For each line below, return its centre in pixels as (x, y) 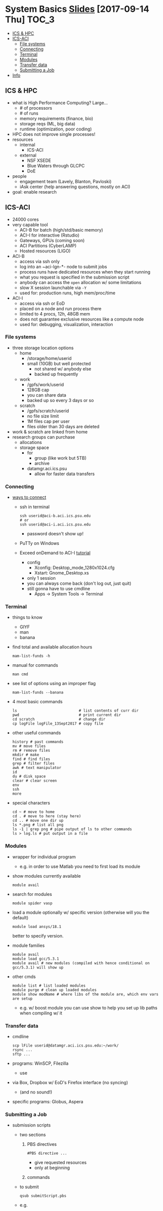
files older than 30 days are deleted (63, 426)
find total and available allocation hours (52, 647)
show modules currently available (46, 876)
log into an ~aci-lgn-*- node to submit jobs (63, 266)
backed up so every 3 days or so (60, 400)
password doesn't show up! (55, 534)
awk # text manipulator (37, 768)
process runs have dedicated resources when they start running (85, 272)
